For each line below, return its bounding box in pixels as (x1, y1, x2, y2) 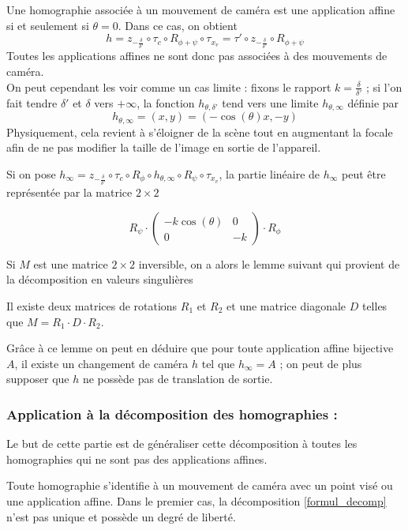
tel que (201, 355, 235, 371)
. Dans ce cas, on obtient (118, 17, 238, 33)
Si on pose (6, 165, 56, 182)
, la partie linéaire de (219, 165, 320, 182)
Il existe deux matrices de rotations (6, 297, 178, 314)
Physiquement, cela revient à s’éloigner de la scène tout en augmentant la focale (6, 123, 393, 140)
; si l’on (366, 78, 402, 95)
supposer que (6, 370, 69, 387)
